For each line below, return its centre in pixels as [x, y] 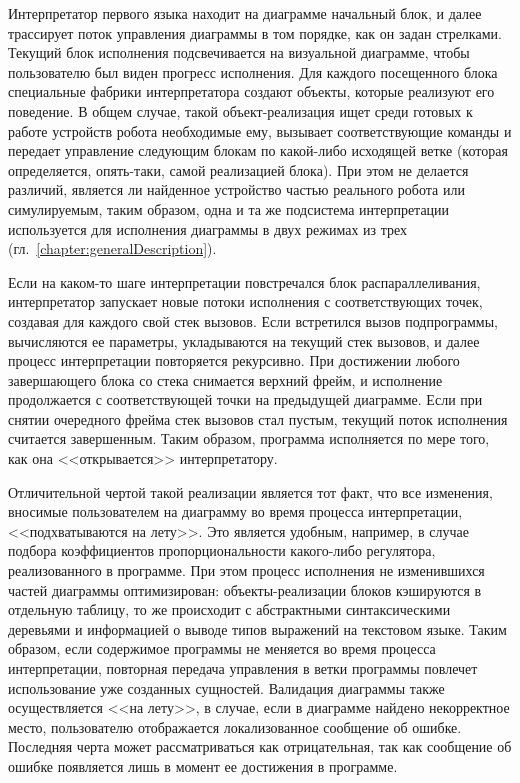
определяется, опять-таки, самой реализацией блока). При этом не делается [238, 169]
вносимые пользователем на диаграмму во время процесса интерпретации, [235, 511]
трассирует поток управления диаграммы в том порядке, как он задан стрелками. [255, 32]
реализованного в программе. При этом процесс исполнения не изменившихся [246, 570]
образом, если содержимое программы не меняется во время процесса [222, 648]
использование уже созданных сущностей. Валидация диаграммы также [226, 687]
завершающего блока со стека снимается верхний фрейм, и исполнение [225, 379]
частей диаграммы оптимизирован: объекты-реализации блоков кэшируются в [245, 589]
